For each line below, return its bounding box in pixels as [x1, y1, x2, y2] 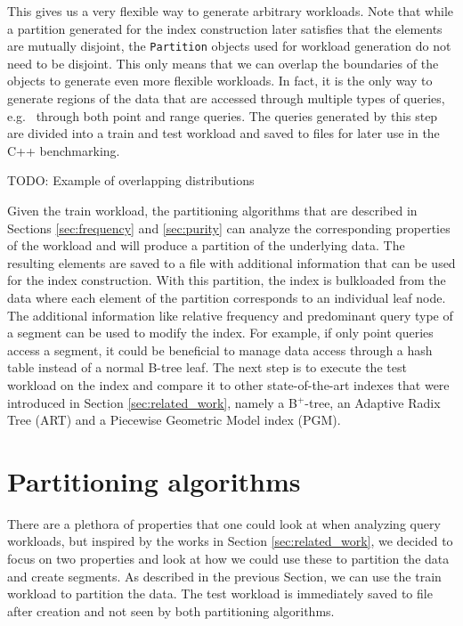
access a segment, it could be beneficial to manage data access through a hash [7, 340, 433, 359]
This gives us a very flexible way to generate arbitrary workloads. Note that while [7, 2, 454, 20]
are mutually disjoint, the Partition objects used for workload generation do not [7, 37, 451, 55]
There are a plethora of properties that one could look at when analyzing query [7, 514, 441, 533]
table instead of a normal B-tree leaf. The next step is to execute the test [7, 358, 407, 377]
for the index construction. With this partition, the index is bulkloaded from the [7, 271, 446, 289]
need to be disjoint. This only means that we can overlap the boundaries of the [7, 53, 439, 72]
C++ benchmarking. [7, 141, 120, 159]
